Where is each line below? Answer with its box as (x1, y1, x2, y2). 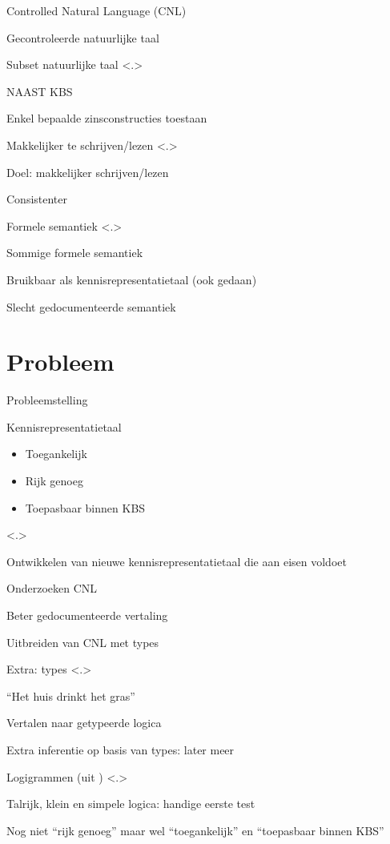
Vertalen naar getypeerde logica (6, 714, 162, 731)
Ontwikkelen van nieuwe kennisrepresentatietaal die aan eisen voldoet (6, 553, 347, 569)
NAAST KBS (6, 82, 73, 99)
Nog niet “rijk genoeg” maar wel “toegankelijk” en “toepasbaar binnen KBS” (6, 822, 384, 838)
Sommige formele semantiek (6, 244, 143, 261)
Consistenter (6, 191, 68, 207)
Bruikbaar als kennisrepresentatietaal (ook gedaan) (6, 271, 257, 287)
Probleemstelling (6, 392, 88, 408)
